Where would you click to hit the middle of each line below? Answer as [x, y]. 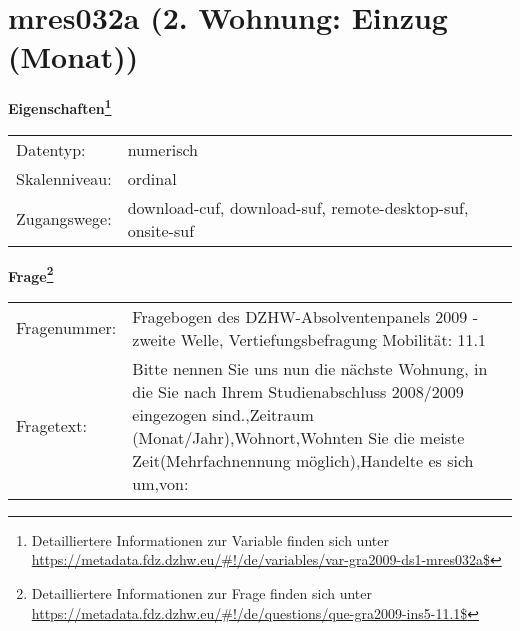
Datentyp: [51, 149]
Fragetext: [51, 426]
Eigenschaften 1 [60, 106]
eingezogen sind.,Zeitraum [223, 414]
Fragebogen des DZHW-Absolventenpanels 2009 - [305, 316]
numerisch [162, 149]
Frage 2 [31, 274]
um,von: [160, 483]
